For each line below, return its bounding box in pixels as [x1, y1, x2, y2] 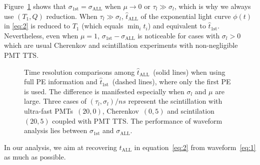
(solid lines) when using [153, 66, 225, 77]
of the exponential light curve [140, 10, 231, 21]
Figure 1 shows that [4, 1, 66, 11]
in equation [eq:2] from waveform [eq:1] [134, 142, 256, 152]
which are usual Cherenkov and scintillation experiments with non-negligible [4, 40, 238, 50]
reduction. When [46, 10, 97, 21]
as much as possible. [4, 152, 66, 162]
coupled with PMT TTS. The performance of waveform [52, 115, 222, 126]
